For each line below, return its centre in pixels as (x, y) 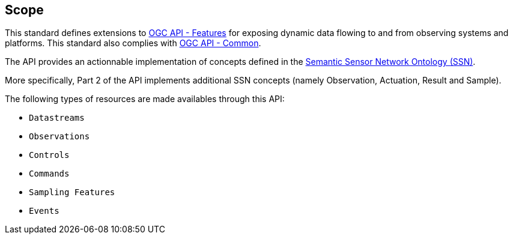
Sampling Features (72, 192)
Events (44, 211)
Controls (49, 155)
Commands (49, 174)
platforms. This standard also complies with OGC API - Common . (133, 43)
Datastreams (57, 118)
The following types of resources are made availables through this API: (145, 99)
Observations (59, 137)
